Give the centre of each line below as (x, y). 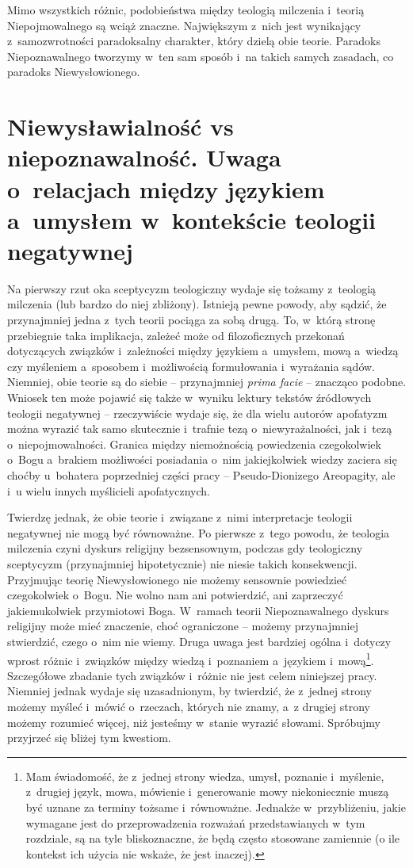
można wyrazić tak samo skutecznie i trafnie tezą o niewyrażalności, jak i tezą (200, 428)
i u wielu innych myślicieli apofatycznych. (109, 490)
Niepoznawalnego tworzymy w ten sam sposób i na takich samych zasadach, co (201, 56)
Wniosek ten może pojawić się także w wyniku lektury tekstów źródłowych (189, 397)
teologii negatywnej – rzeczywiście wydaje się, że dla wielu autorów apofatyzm (197, 413)
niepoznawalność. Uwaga (144, 157)
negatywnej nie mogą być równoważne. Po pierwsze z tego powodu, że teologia (199, 532)
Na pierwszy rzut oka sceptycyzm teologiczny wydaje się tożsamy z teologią (192, 288)
